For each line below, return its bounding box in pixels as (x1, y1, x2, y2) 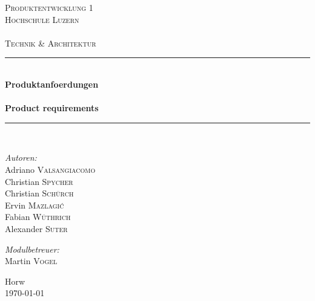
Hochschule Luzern (5, 13, 79, 25)
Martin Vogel (5, 254, 58, 267)
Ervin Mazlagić (5, 198, 64, 211)
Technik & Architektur (5, 36, 96, 49)
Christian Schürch (5, 187, 74, 199)
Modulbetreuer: (5, 242, 59, 255)
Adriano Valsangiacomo (5, 163, 96, 175)
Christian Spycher (5, 175, 73, 187)
